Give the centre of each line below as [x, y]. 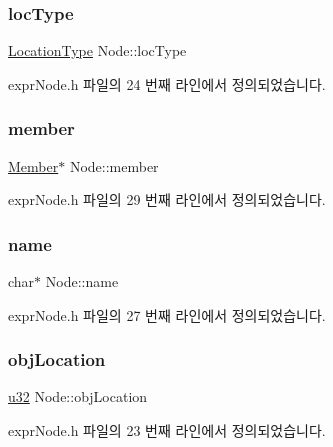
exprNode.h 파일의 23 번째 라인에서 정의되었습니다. [167, 430]
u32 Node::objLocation [78, 396]
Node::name [82, 281]
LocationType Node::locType [97, 50]
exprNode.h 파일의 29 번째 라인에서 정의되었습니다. [167, 199]
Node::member [114, 165]
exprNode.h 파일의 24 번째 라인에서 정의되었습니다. [167, 83]
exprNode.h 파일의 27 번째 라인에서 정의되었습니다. [167, 314]
